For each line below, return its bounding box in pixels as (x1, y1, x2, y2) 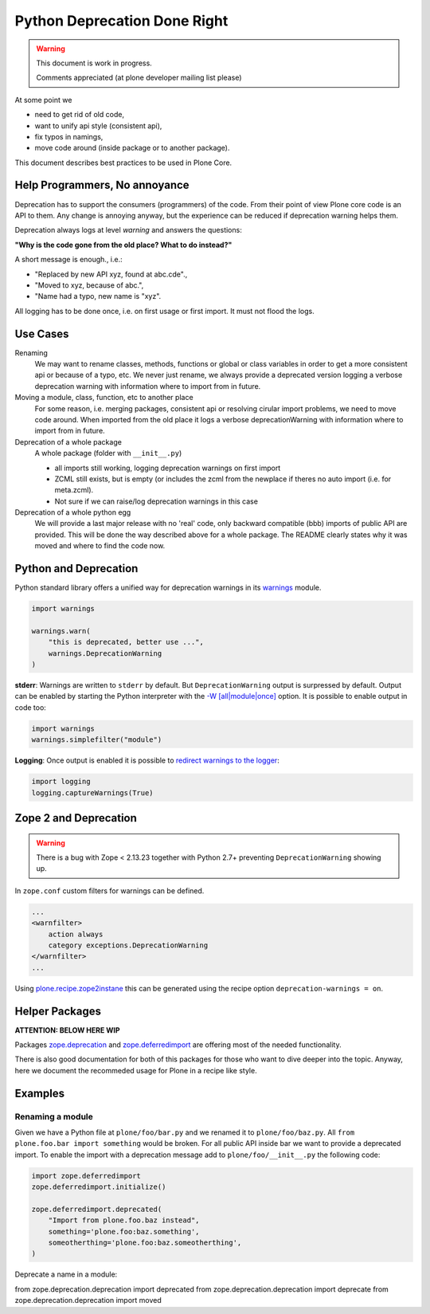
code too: (14, 702, 47, 712)
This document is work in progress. (36, 58, 153, 68)
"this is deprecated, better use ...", (48, 637, 205, 647)
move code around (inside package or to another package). (34, 143, 230, 153)
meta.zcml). (54, 485, 94, 495)
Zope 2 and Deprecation (14, 811, 137, 825)
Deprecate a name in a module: (14, 1269, 118, 1279)
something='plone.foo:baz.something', (48, 1227, 200, 1236)
